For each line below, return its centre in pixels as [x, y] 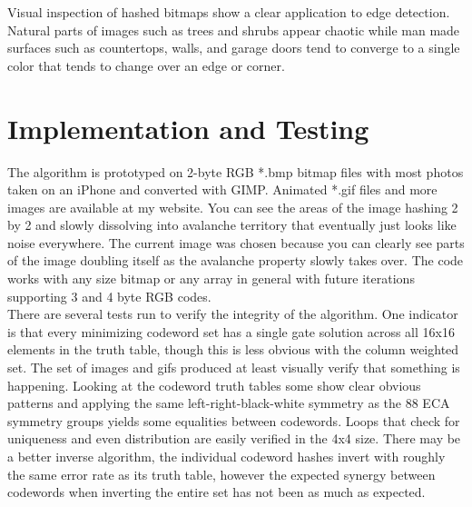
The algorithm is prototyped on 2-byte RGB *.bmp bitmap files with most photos [236, 171]
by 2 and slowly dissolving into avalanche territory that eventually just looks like [232, 225]
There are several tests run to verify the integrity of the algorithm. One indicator [233, 314]
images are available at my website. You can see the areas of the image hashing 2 [233, 207]
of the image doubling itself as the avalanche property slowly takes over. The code [236, 260]
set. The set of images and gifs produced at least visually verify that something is [234, 368]
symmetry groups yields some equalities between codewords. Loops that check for [234, 420]
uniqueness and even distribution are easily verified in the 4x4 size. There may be [234, 438]
